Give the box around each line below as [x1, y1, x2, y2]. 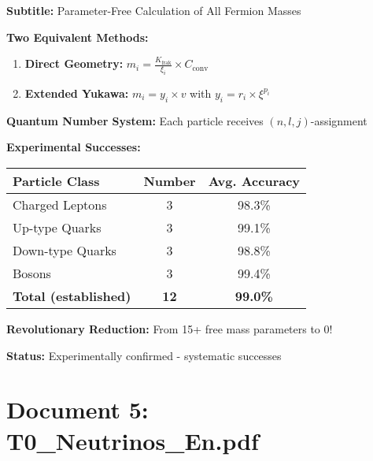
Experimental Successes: [6, 139, 141, 155]
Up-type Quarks [13, 217, 102, 236]
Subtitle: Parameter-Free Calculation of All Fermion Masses [6, 2, 301, 18]
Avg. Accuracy [208, 171, 301, 190]
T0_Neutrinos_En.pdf [6, 424, 259, 456]
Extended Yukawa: [24, 84, 129, 101]
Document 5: [6, 393, 149, 426]
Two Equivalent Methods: [6, 28, 149, 45]
